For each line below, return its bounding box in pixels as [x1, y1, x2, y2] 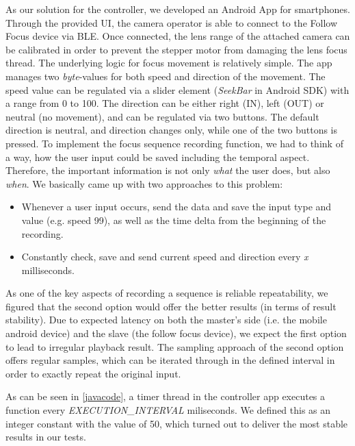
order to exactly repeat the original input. [5, 366, 181, 380]
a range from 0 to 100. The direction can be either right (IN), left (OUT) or [5, 96, 324, 110]
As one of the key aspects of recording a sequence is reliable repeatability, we [5, 286, 328, 300]
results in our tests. [5, 430, 86, 444]
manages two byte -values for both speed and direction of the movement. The [5, 69, 326, 83]
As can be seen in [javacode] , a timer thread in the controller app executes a [5, 389, 326, 404]
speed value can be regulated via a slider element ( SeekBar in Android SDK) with [5, 82, 350, 97]
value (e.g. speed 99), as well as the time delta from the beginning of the [21, 212, 326, 227]
